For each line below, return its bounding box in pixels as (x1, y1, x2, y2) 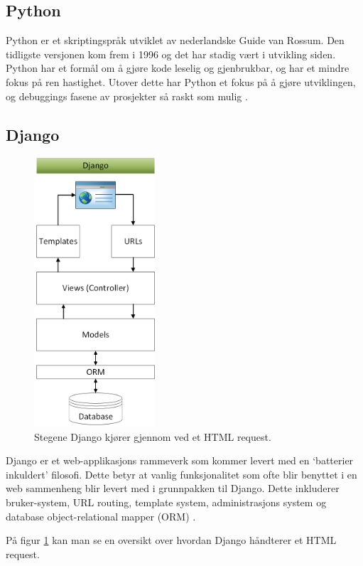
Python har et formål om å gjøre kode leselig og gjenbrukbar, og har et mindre (6, 60, 350, 75)
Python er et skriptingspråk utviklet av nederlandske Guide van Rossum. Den (6, 33, 345, 48)
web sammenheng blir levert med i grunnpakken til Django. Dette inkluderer (6, 481, 340, 496)
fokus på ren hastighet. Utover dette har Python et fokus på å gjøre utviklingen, (6, 74, 356, 89)
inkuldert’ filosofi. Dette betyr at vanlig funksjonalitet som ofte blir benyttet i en (6, 466, 357, 481)
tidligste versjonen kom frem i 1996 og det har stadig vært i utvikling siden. (6, 46, 336, 61)
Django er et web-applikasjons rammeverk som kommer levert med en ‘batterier (6, 453, 354, 468)
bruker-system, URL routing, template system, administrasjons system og (6, 494, 327, 509)
